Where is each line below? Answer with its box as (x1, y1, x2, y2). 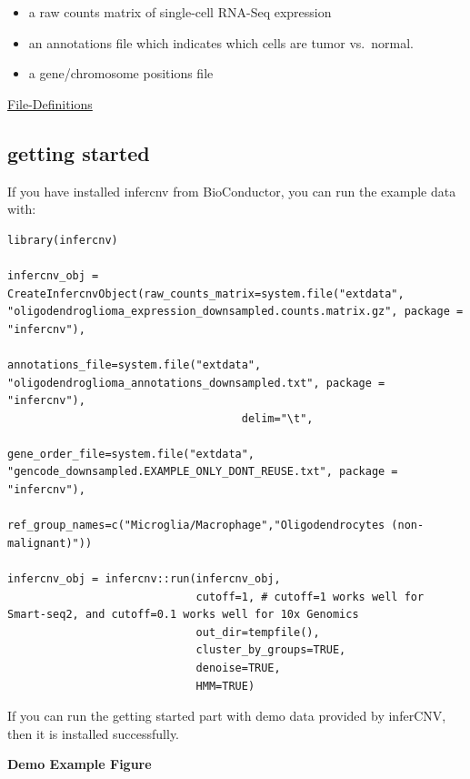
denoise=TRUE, (195, 662, 281, 675)
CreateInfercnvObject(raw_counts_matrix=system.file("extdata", (7, 287, 405, 300)
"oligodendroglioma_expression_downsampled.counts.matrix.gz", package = (7, 305, 464, 319)
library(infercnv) (7, 233, 118, 247)
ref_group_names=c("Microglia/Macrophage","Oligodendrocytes (7, 519, 385, 532)
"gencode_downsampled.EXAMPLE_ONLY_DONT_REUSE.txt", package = (7, 465, 398, 479)
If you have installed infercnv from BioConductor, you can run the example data (7, 181, 456, 200)
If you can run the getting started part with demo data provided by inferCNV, (7, 706, 446, 725)
